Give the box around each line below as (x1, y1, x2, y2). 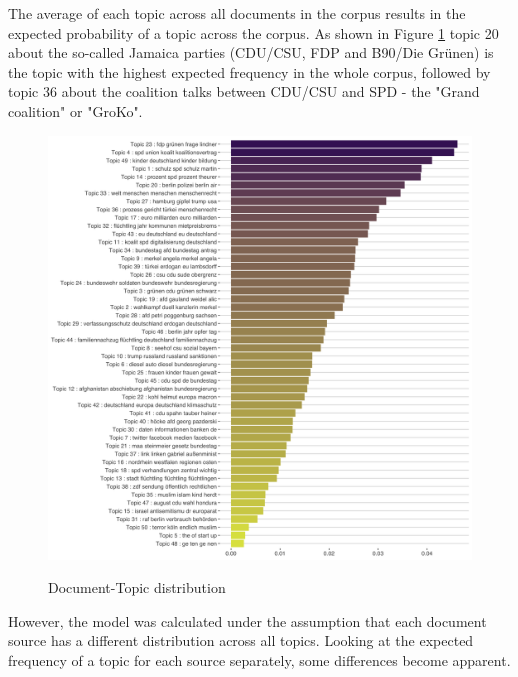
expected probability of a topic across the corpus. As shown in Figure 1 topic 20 (8, 22, 499, 43)
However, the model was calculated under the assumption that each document (8, 610, 487, 631)
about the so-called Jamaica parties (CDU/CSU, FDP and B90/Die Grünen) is (8, 42, 494, 63)
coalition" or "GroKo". (8, 100, 143, 121)
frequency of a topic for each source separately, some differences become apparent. (8, 649, 511, 670)
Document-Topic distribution (48, 577, 226, 598)
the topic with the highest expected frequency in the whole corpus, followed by (8, 61, 491, 82)
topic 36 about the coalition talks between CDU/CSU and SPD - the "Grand (8, 81, 480, 102)
